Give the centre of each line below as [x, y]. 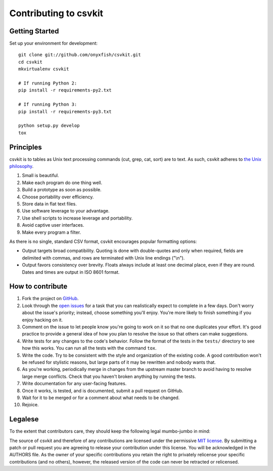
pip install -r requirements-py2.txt [65, 90]
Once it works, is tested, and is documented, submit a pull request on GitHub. [103, 391]
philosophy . [21, 166]
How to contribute [38, 287]
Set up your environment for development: [54, 44]
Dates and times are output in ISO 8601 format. [71, 272]
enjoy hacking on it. [42, 320]
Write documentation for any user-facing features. [74, 383]
